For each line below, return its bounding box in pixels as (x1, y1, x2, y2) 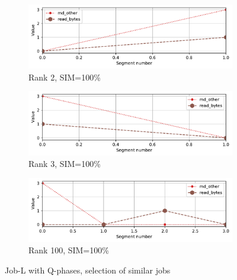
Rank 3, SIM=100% (28, 157, 101, 170)
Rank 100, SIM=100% (28, 244, 109, 256)
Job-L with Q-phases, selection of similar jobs (5, 264, 171, 276)
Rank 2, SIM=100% (28, 70, 101, 83)
